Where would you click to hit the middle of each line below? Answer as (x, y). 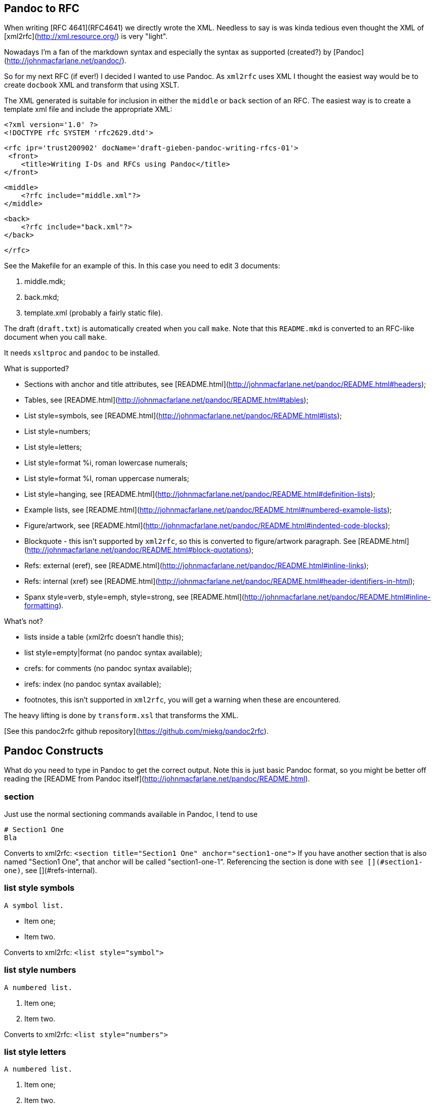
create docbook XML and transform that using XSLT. (92, 85)
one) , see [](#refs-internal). (51, 871)
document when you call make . (56, 337)
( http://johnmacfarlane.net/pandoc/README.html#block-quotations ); (139, 550)
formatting (42, 606)
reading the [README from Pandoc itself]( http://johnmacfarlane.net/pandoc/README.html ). (157, 779)
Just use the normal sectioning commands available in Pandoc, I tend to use (131, 814)
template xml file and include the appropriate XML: (88, 109)
